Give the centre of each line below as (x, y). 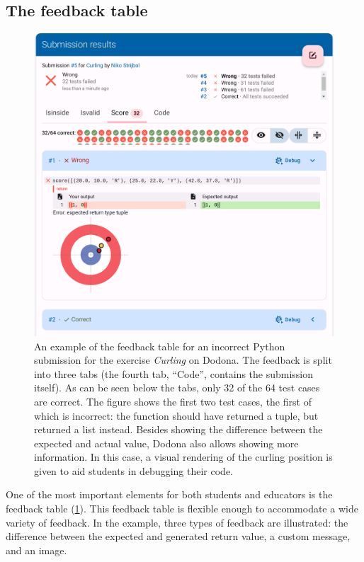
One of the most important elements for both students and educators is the (169, 494)
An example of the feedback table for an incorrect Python (160, 346)
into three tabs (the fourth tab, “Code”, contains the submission (174, 373)
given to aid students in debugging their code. (133, 470)
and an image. (36, 550)
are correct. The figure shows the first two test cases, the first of (173, 401)
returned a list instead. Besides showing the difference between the (178, 429)
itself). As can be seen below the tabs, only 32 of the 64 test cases (177, 388)
